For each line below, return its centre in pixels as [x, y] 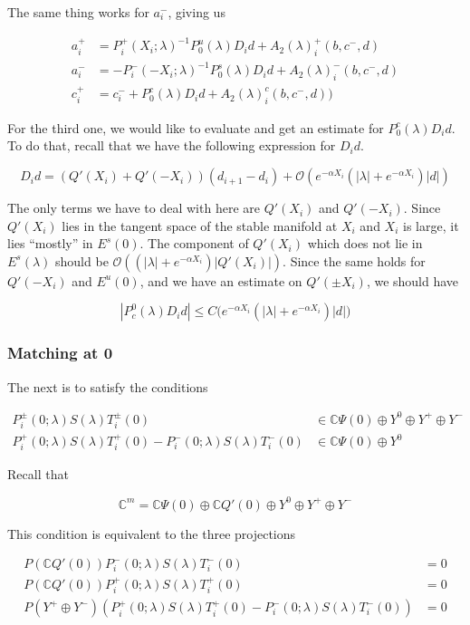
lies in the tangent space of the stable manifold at [200, 225]
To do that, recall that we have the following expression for [172, 145]
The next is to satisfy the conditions [108, 386]
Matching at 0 [60, 353]
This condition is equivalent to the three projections [152, 533]
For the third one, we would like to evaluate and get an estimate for [196, 127]
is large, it [431, 225]
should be [82, 260]
